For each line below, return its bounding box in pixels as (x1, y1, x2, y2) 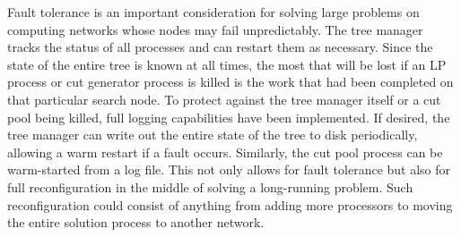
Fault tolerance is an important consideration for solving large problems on (7, 3, 420, 21)
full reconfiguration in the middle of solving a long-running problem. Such (7, 177, 413, 196)
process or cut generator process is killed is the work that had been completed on (7, 72, 454, 91)
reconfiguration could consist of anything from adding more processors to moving (7, 195, 453, 214)
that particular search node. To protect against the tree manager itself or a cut (7, 89, 441, 108)
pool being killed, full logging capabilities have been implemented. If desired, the (7, 107, 450, 126)
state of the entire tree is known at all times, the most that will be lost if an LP (7, 55, 447, 73)
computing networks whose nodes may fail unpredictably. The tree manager (7, 20, 423, 38)
